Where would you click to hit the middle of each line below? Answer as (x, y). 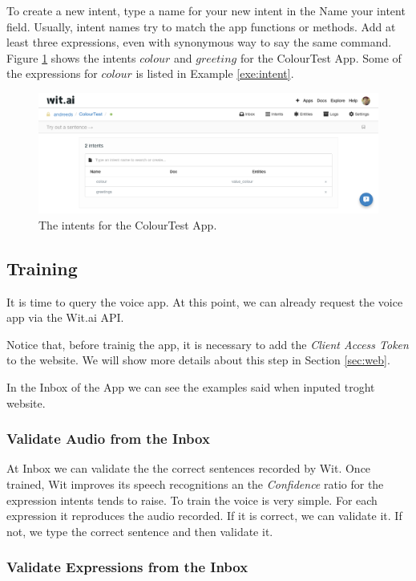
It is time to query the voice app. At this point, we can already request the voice (205, 301)
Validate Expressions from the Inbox (127, 567)
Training (42, 268)
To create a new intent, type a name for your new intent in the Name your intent (206, 10)
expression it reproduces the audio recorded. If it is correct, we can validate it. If (204, 516)
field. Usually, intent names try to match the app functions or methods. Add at (201, 26)
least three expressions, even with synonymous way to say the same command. (199, 42)
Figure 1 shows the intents (71, 57)
